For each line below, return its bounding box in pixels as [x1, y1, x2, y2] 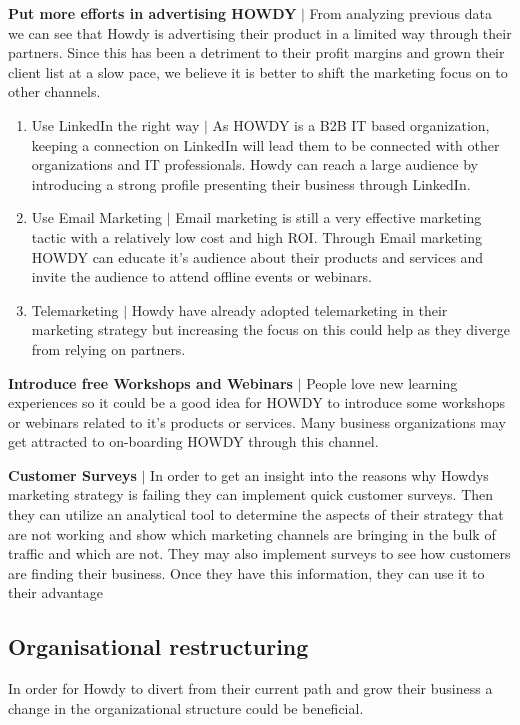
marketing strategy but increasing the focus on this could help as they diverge [31, 319, 510, 340]
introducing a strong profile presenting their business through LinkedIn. [31, 173, 471, 194]
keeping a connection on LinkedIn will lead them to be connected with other [31, 134, 500, 155]
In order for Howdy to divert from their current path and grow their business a [8, 678, 493, 699]
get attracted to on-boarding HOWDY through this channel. [8, 431, 379, 452]
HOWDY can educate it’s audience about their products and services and [31, 246, 484, 267]
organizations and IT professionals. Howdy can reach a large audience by [31, 154, 478, 175]
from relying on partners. [31, 338, 186, 359]
